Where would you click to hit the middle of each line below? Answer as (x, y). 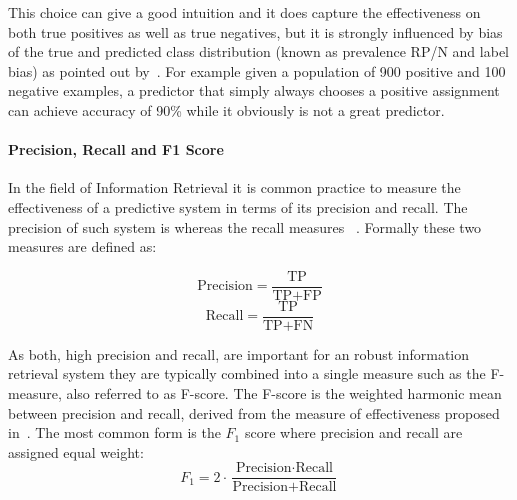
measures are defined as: (82, 246)
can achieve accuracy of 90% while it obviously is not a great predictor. (226, 109)
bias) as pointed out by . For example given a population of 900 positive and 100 (257, 70)
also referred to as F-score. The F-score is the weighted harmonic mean (284, 393)
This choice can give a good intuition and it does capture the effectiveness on (244, 12)
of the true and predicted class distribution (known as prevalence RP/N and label (258, 51)
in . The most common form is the (114, 432)
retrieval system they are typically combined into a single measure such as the (247, 373)
